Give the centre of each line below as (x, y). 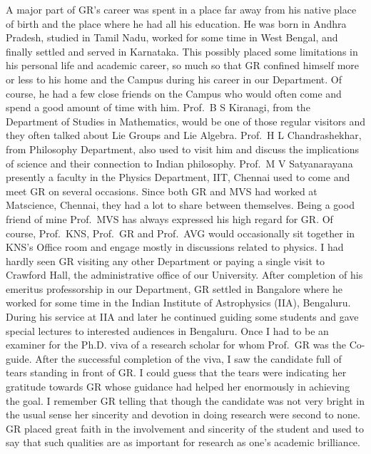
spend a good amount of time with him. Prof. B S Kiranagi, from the (158, 107)
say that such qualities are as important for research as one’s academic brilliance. (183, 442)
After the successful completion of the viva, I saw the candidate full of (188, 358)
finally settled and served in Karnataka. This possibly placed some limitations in (182, 51)
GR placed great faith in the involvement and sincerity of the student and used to (185, 428)
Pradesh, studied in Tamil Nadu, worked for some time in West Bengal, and (172, 37)
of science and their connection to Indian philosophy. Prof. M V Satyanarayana (179, 163)
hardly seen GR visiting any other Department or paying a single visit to (166, 260)
